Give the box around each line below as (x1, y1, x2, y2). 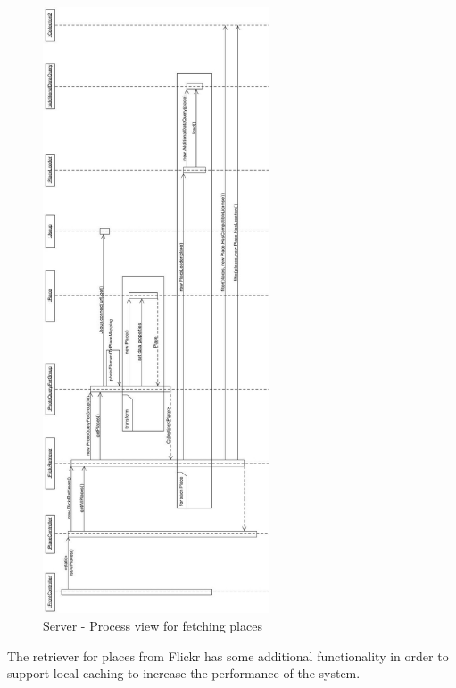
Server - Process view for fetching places (43, 616, 262, 634)
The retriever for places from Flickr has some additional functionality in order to (7, 646, 449, 665)
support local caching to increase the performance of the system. (7, 664, 361, 683)
